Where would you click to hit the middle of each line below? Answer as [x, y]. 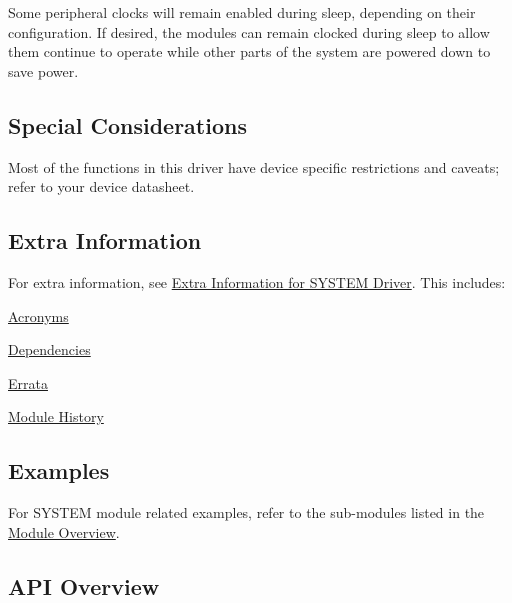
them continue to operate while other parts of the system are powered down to [249, 51]
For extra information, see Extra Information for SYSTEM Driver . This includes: [257, 281]
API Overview [84, 585]
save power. [43, 70]
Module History [56, 416]
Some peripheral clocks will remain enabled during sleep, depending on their [242, 12]
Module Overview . [64, 531]
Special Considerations [127, 124]
